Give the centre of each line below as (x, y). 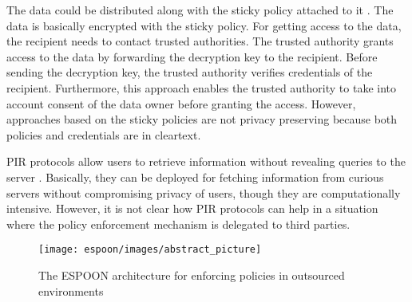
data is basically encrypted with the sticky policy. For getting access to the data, (204, 25)
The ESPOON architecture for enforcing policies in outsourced (192, 275)
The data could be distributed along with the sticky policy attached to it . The (200, 10)
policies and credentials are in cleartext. (104, 134)
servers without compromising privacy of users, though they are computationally (204, 192)
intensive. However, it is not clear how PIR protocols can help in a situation (192, 208)
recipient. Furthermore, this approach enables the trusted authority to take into (202, 87)
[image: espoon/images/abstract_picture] (150, 250)
